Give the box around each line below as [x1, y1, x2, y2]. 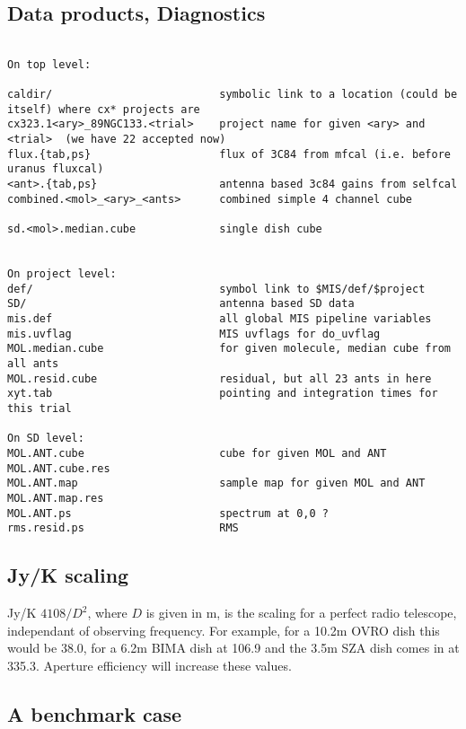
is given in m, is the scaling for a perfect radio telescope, [145, 603, 457, 622]
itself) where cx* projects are [7, 102, 200, 116]
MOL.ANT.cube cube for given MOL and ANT [7, 446, 387, 460]
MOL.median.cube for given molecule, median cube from [7, 342, 451, 356]
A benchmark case [7, 699, 182, 727]
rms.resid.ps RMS [7, 522, 239, 535]
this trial [7, 401, 72, 415]
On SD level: [7, 432, 84, 445]
